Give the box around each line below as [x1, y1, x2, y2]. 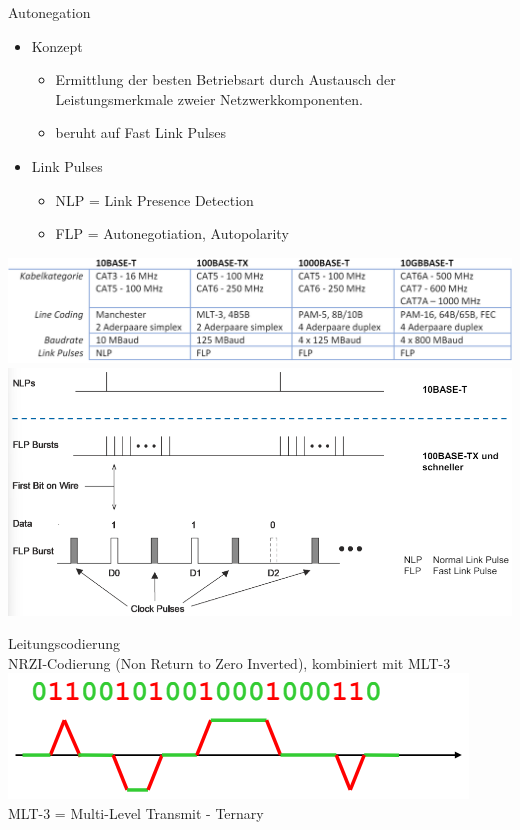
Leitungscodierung [8, 633, 120, 654]
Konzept [31, 35, 83, 56]
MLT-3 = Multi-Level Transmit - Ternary [8, 803, 264, 823]
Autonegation [8, 2, 91, 22]
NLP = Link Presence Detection [55, 189, 254, 210]
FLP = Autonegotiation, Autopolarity [55, 223, 289, 244]
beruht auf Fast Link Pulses [55, 122, 227, 143]
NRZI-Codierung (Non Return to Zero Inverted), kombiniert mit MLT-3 [8, 652, 451, 673]
